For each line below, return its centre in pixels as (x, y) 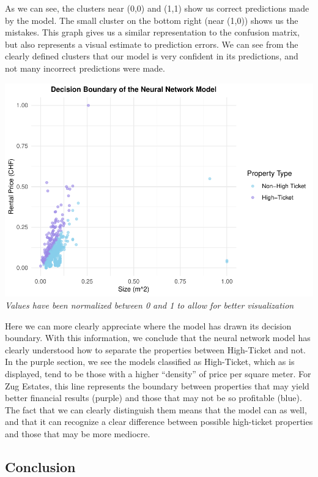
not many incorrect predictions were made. (85, 68)
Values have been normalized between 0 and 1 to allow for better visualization (150, 305)
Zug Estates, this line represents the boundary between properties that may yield (157, 385)
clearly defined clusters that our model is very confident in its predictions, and (152, 56)
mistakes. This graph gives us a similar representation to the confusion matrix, (152, 32)
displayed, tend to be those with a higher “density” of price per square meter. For (158, 374)
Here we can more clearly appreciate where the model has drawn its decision (148, 325)
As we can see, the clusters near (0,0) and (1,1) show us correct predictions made (157, 8)
